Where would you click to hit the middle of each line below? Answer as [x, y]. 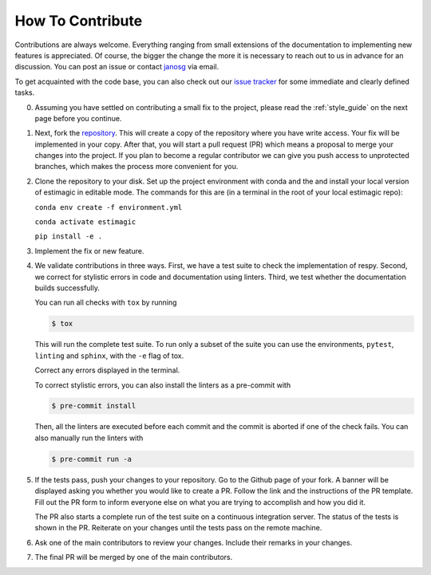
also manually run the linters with [89, 438]
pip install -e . [69, 236]
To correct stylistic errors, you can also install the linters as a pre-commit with [163, 385]
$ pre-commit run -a [91, 459]
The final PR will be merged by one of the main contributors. [134, 557]
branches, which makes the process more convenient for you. [136, 167]
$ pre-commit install [94, 406]
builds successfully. [67, 288]
